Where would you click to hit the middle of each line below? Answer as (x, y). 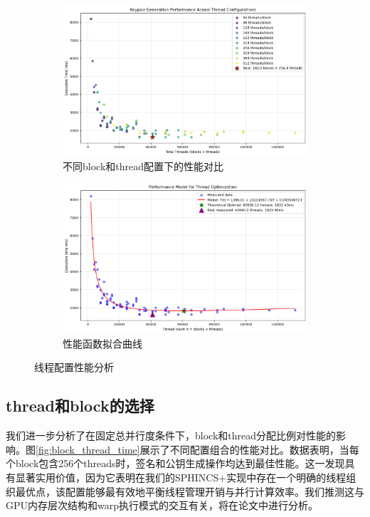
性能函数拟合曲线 (102, 343)
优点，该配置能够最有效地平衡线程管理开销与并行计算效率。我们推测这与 (195, 491)
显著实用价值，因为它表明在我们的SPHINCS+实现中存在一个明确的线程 (181, 477)
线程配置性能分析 (74, 367)
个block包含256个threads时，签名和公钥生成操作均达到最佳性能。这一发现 (175, 463)
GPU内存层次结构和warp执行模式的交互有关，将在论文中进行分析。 (162, 505)
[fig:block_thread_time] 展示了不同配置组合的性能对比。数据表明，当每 (197, 449)
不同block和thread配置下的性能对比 (143, 166)
